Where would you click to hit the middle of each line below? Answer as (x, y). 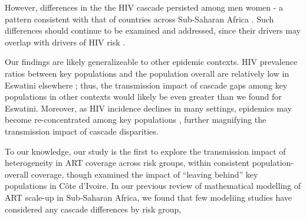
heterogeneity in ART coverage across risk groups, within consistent (127, 163)
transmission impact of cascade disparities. (82, 131)
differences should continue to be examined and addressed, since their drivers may (153, 30)
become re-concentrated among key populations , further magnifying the (136, 120)
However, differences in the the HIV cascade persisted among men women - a (144, 7)
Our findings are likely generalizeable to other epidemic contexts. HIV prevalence (151, 62)
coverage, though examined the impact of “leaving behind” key (144, 174)
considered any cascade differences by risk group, (93, 209)
